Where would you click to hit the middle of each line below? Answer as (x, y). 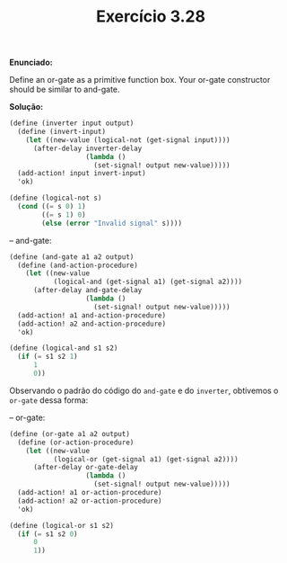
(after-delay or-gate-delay (86, 468)
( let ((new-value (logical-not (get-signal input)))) (128, 140)
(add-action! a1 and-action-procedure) (92, 315)
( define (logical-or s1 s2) (62, 525)
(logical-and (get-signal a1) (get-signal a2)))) (148, 282)
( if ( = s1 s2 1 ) (48, 357)
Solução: (26, 107)
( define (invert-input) (61, 132)
